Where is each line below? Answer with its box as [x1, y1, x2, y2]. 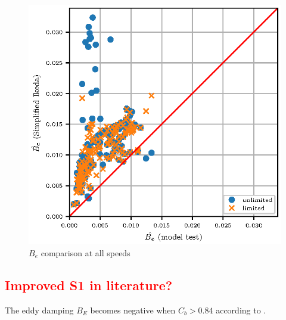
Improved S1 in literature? [5, 275, 173, 294]
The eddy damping [5, 303, 74, 316]
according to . [216, 303, 266, 316]
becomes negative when [90, 303, 176, 316]
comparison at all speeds [41, 246, 130, 259]
